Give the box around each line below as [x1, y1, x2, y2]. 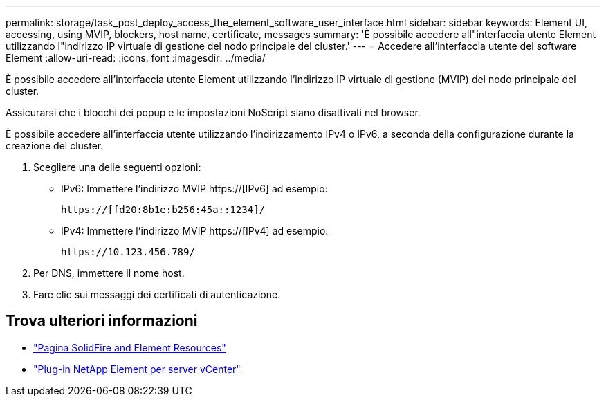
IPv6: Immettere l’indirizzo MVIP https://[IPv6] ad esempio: [61, 183, 328, 194]
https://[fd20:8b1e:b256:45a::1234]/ [61, 204, 266, 215]
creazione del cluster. [6, 140, 104, 152]
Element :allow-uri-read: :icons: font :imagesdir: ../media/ [6, 52, 266, 64]
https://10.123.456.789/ [61, 246, 195, 257]
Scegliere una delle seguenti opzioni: [33, 161, 201, 173]
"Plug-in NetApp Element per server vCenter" [33, 363, 241, 375]
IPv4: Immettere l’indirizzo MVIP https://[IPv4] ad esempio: [61, 225, 329, 237]
